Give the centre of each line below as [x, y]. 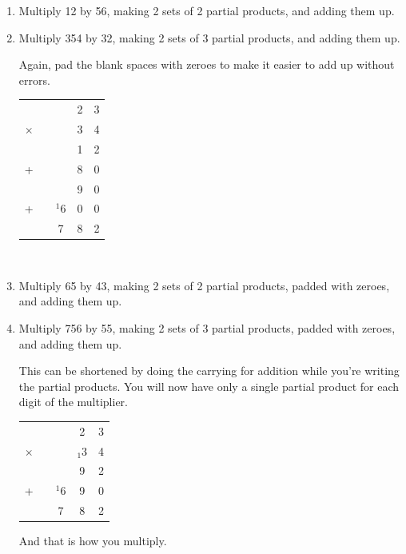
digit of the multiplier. [73, 402]
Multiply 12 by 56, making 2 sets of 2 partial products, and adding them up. [207, 10]
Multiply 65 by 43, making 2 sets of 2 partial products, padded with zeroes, [204, 285]
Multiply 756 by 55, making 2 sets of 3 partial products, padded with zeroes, [207, 328]
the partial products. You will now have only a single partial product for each [209, 386]
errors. [34, 80]
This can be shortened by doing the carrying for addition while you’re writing [209, 371]
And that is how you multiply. [93, 541]
